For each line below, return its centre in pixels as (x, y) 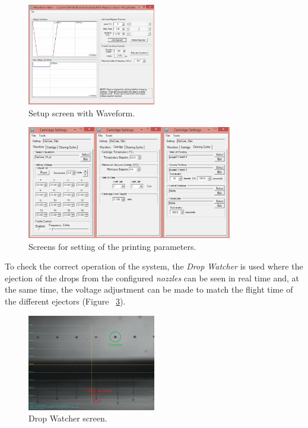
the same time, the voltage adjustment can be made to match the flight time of (149, 289)
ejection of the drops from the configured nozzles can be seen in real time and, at (152, 278)
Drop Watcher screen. (68, 418)
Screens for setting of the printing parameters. (112, 246)
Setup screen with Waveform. (82, 112)
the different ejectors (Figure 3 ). (65, 301)
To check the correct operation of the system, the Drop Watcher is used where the (154, 266)
